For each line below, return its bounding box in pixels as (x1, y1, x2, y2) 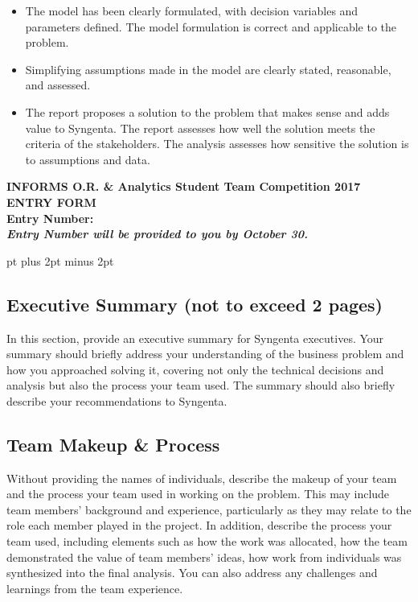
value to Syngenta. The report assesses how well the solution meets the (25, 119, 375, 136)
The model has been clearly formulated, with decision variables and (25, 2, 359, 19)
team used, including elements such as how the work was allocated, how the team (6, 533, 408, 550)
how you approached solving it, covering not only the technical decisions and (6, 361, 384, 377)
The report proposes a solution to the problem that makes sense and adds (25, 103, 390, 120)
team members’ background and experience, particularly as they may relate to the (6, 501, 412, 517)
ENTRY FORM (6, 193, 96, 210)
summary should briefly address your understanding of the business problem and (6, 345, 404, 362)
